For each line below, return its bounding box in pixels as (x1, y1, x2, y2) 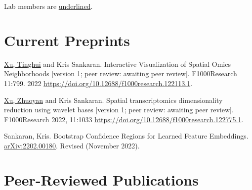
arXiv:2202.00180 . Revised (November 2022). (4, 140, 140, 150)
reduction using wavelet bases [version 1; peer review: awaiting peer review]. (4, 104, 234, 115)
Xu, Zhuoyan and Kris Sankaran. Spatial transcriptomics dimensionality (4, 95, 223, 105)
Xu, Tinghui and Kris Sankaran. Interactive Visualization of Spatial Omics (4, 58, 231, 69)
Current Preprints (4, 30, 130, 50)
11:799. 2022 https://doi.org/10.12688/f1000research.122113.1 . (4, 78, 193, 88)
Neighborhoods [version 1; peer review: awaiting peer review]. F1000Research (4, 68, 237, 79)
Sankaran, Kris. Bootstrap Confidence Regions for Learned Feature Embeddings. (4, 131, 249, 141)
